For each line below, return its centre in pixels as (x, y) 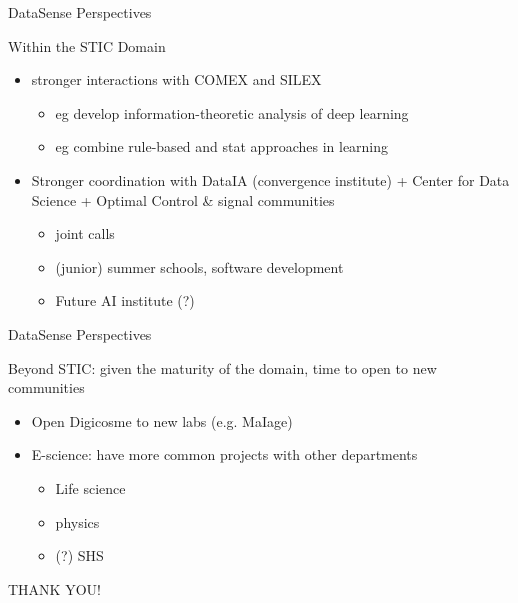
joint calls (85, 233)
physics (77, 521)
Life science (90, 487)
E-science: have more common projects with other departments (224, 454)
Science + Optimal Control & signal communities (183, 199)
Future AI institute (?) (125, 300)
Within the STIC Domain (87, 45)
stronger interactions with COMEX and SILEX (176, 79)
